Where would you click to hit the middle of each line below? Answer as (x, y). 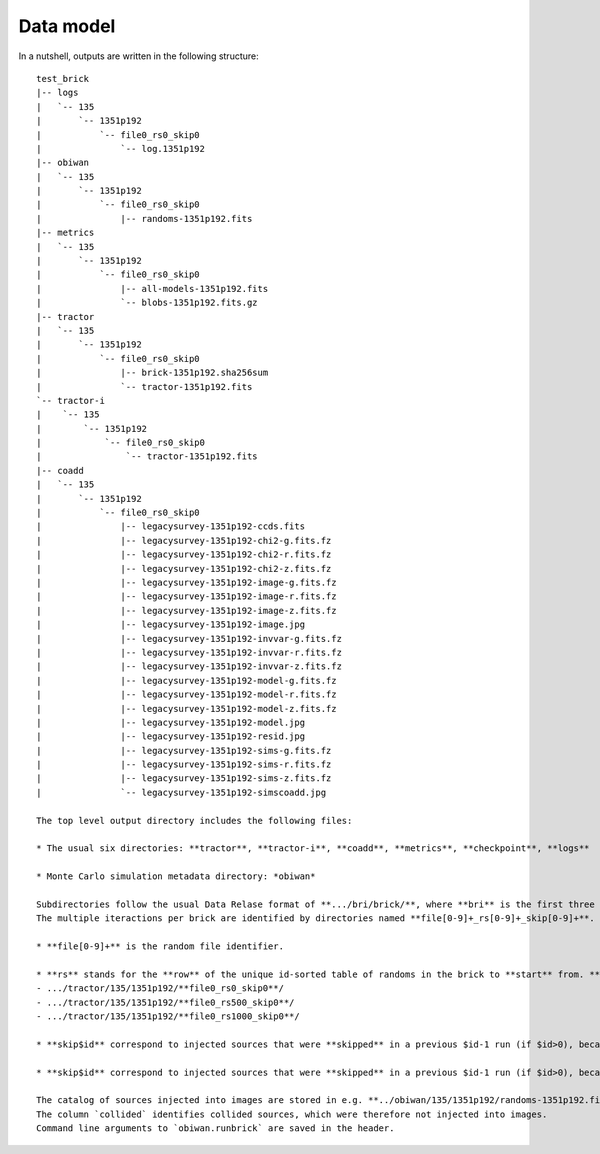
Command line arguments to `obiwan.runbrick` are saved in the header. (215, 1128)
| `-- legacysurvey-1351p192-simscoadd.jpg (181, 792)
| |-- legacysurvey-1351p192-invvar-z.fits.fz (189, 666)
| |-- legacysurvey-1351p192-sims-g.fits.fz (184, 750)
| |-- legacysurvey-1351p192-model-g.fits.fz (186, 680)
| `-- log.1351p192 (120, 148)
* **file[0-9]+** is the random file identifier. (160, 946)
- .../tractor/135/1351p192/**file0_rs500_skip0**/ (165, 1002)
